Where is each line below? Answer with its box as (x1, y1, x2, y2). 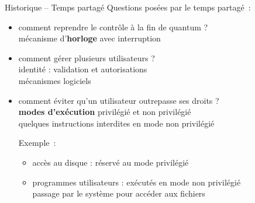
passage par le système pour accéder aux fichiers (32, 187, 205, 199)
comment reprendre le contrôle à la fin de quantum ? (18, 20, 208, 33)
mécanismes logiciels (18, 74, 91, 86)
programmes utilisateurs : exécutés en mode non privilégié (32, 176, 241, 188)
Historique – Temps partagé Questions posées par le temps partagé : (5, 1, 251, 13)
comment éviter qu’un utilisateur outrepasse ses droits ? (18, 94, 219, 106)
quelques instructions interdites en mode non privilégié (18, 117, 215, 129)
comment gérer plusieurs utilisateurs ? (18, 51, 155, 64)
